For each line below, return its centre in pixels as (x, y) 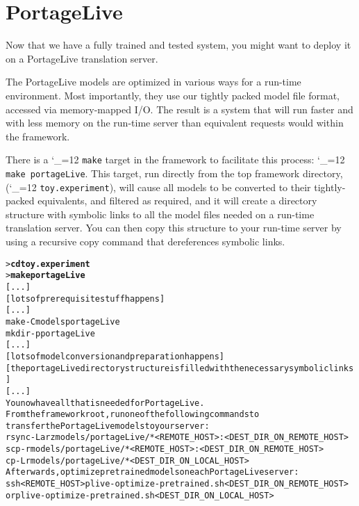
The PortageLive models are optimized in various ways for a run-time (153, 82)
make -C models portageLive (63, 321)
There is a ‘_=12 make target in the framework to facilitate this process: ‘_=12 (175, 160)
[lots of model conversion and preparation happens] (115, 356)
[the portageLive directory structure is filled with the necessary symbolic (167, 368)
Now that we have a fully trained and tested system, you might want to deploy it (178, 45)
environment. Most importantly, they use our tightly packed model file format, (173, 95)
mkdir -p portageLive (50, 333)
